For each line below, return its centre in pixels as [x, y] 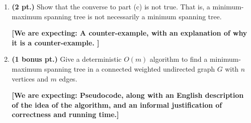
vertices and [30, 78]
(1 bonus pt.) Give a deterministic [67, 59]
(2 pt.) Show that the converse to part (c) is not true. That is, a [111, 6]
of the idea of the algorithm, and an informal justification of [117, 104]
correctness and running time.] [65, 114]
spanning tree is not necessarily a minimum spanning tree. [133, 16]
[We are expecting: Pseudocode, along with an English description [128, 95]
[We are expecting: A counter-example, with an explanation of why [129, 33]
